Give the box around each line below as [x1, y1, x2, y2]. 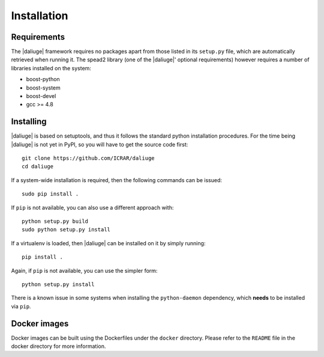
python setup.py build [22, 218, 89, 225]
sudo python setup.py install [22, 226, 111, 233]
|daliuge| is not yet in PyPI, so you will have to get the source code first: [11, 141, 188, 148]
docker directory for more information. [11, 343, 106, 350]
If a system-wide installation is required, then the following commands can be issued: [11, 176, 222, 183]
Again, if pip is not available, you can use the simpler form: [11, 267, 158, 274]
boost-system [26, 84, 61, 91]
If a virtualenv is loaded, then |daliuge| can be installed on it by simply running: [11, 239, 206, 246]
